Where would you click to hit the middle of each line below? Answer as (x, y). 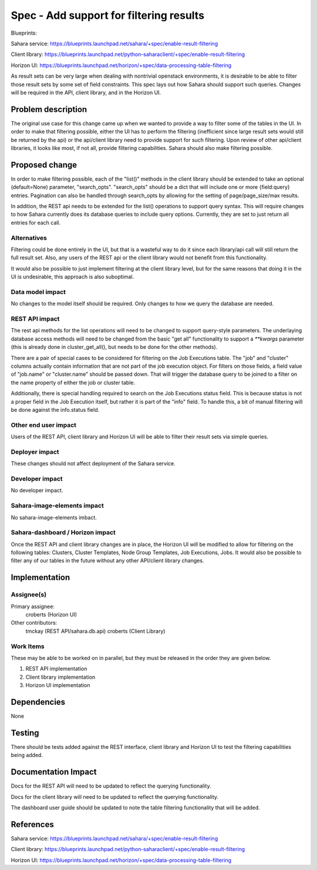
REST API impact (35, 319)
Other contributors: (34, 623)
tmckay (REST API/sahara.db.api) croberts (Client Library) (95, 631)
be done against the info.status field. (55, 409)
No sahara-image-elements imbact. (54, 517)
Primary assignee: (33, 606)
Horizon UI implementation (58, 685)
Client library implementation (60, 677)
